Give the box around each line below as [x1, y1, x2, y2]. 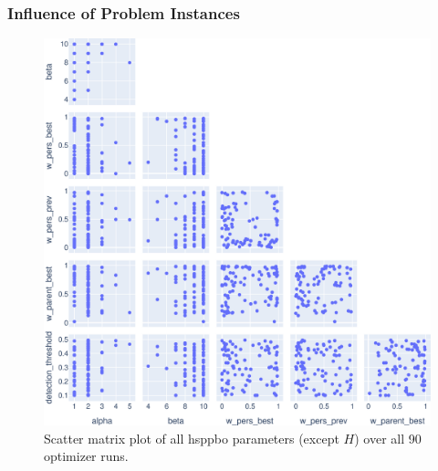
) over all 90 [354, 428, 422, 447]
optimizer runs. [44, 446, 129, 466]
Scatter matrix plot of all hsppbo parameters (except [44, 428, 339, 447]
